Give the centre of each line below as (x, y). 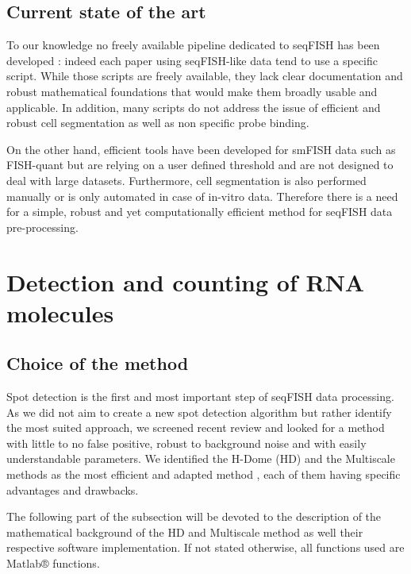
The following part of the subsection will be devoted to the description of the (194, 516)
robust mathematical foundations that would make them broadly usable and (192, 91)
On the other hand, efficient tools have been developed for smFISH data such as (201, 149)
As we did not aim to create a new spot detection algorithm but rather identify (199, 412)
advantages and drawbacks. (73, 489)
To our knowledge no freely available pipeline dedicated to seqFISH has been (193, 45)
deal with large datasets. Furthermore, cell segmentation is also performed (186, 180)
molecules (60, 312)
